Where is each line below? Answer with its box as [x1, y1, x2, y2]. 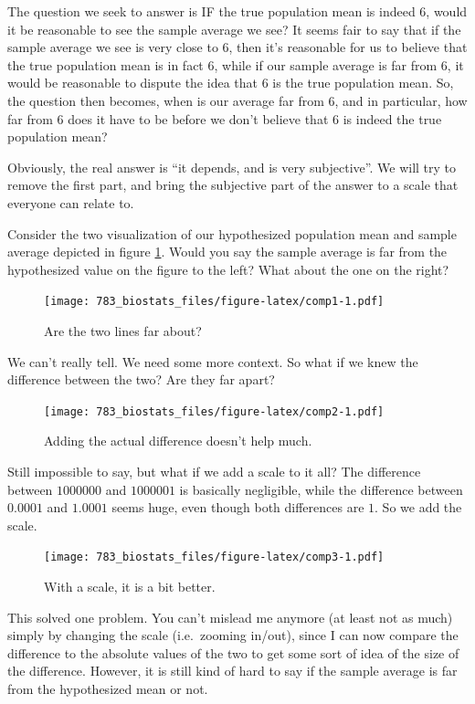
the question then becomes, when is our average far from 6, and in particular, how [7, 90, 468, 110]
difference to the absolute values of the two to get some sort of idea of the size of [7, 643, 459, 662]
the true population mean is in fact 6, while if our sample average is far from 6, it [7, 55, 464, 74]
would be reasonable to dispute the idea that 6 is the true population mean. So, [7, 73, 454, 92]
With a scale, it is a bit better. [44, 577, 216, 596]
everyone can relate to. [7, 193, 134, 212]
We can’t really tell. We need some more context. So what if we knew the [7, 352, 418, 371]
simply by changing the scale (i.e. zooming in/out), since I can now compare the [7, 625, 459, 645]
